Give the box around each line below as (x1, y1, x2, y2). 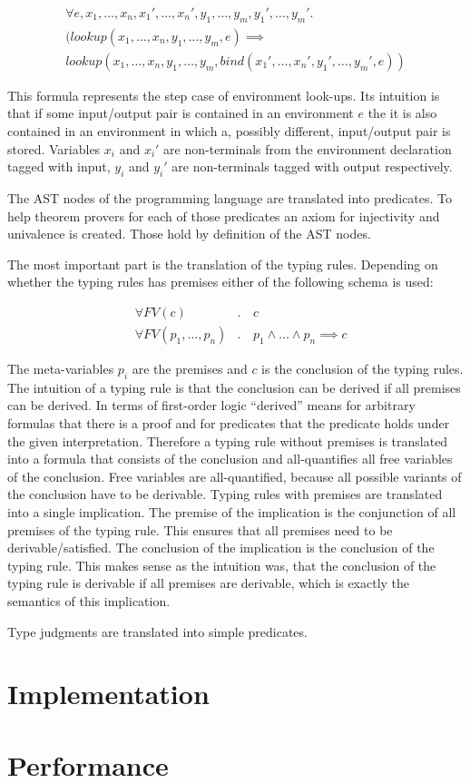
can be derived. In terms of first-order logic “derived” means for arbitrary (7, 396, 416, 415)
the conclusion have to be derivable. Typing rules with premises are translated (7, 484, 443, 504)
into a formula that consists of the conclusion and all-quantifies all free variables (7, 449, 453, 468)
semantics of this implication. (7, 592, 171, 611)
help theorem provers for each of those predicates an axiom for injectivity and (7, 206, 440, 225)
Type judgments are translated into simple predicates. (7, 622, 308, 641)
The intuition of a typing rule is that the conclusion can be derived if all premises (7, 377, 461, 396)
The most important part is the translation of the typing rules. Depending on (7, 254, 438, 273)
